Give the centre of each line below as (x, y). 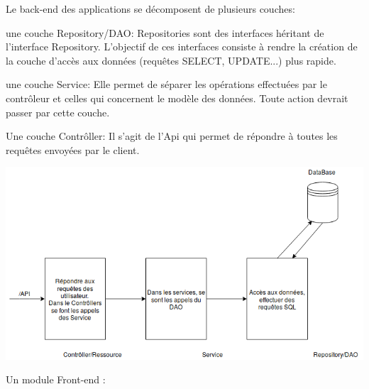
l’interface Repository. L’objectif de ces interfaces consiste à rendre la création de (182, 46)
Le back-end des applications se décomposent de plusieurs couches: (150, 9)
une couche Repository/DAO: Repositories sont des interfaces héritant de (165, 32)
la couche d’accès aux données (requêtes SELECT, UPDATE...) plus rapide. (171, 60)
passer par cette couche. (58, 112)
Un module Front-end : (56, 379)
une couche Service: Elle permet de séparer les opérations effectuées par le (166, 84)
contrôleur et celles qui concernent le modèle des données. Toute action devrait (177, 98)
